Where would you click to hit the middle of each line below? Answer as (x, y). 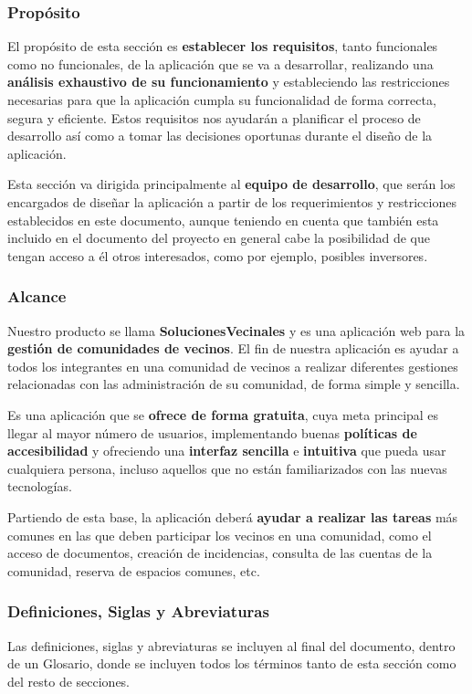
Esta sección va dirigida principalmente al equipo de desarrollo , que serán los (231, 184)
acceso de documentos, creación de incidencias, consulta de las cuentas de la (220, 553)
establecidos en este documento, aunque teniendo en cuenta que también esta (223, 220)
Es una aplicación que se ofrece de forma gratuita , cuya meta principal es (223, 414)
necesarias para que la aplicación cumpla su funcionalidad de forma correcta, (222, 100)
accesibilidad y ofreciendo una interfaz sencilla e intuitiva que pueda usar (227, 451)
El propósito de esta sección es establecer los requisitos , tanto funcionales (223, 46)
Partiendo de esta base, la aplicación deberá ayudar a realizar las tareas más (233, 516)
